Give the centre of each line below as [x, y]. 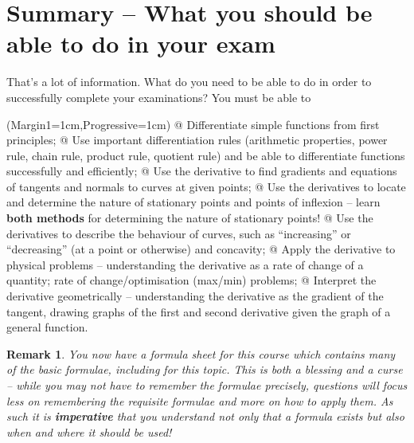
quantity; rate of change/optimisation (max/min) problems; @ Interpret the [191, 280]
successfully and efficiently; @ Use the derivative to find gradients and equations [202, 171]
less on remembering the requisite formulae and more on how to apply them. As [200, 400]
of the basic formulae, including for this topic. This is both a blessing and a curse [205, 369]
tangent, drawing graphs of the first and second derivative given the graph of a [199, 311]
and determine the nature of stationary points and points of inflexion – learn [193, 202]
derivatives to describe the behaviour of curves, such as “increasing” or [179, 233]
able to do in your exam [141, 43]
